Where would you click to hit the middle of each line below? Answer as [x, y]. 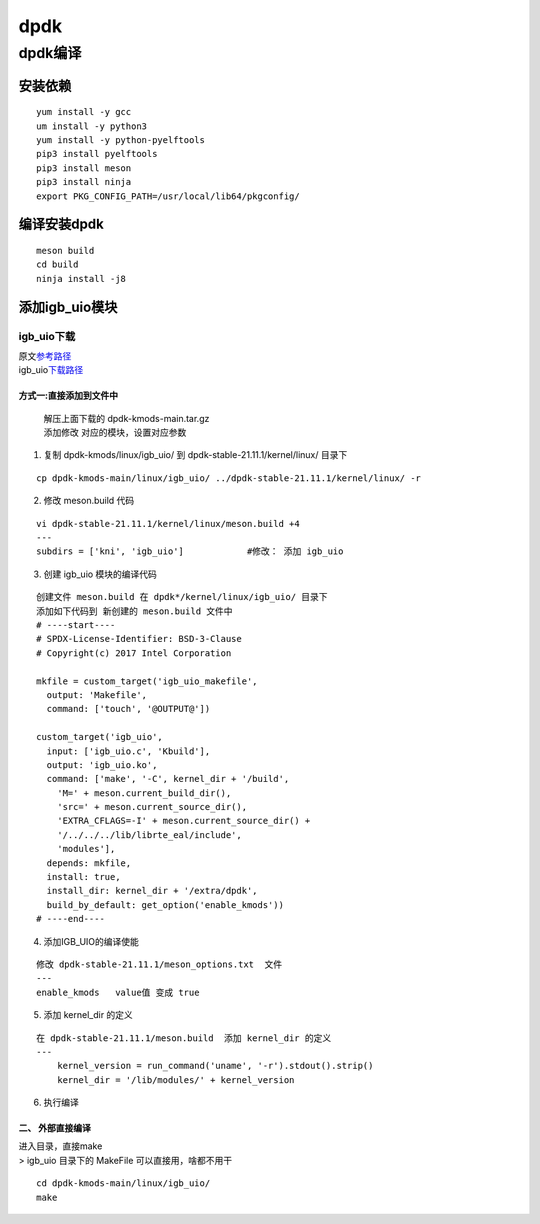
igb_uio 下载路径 [51, 370]
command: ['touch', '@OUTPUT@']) [128, 709]
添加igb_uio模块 [68, 306]
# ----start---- [76, 624]
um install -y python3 [92, 126]
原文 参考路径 [45, 356]
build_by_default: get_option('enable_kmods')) [165, 904]
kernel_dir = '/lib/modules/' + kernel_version [175, 1079]
